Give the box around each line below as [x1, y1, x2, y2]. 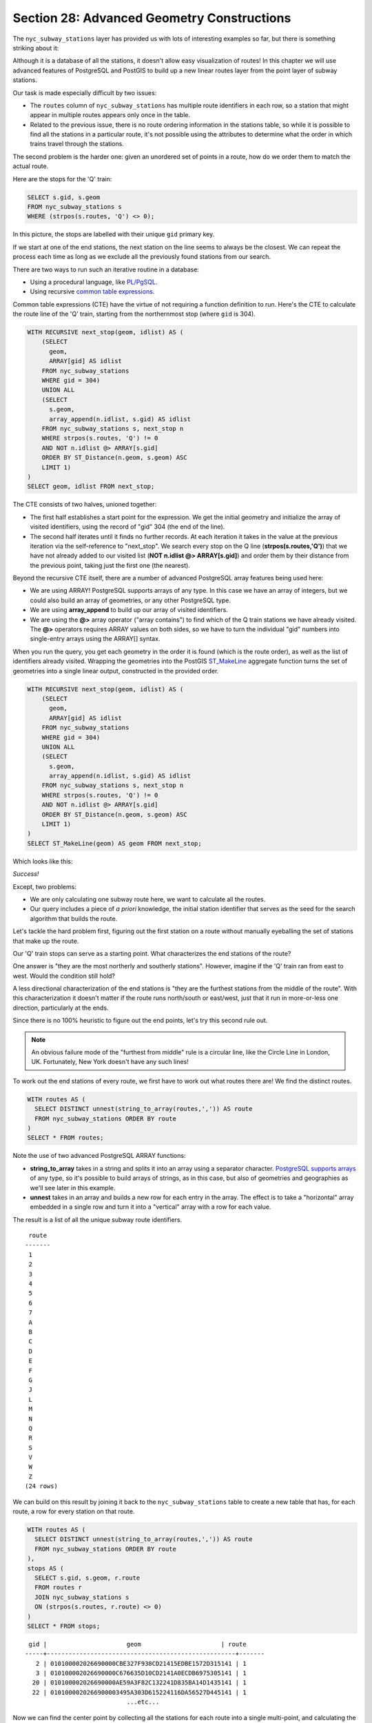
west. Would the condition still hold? [12, 972, 115, 980]
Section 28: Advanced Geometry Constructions [12, 10, 291, 26]
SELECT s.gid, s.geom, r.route [34, 1573, 141, 1582]
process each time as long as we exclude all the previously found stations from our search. [12, 252, 271, 261]
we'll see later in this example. [30, 1183, 116, 1192]
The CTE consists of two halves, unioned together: [12, 500, 157, 509]
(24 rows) [25, 1482, 58, 1490]
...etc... [126, 1698, 160, 1706]
